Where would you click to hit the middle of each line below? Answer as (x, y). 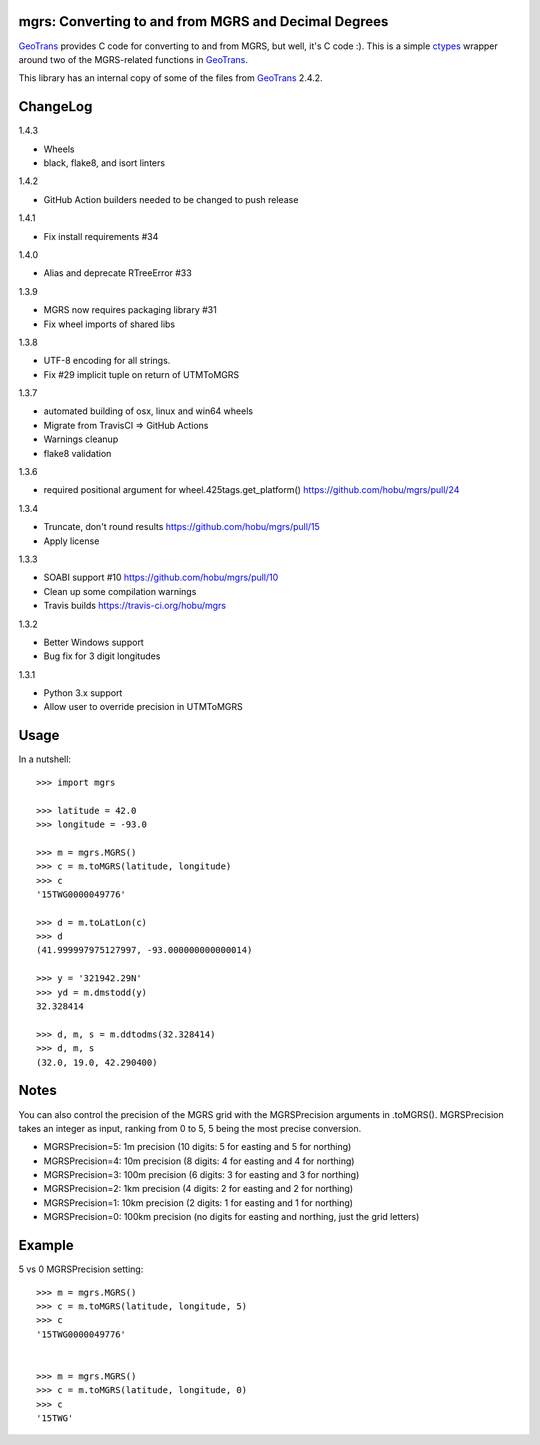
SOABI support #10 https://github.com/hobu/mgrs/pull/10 (161, 577)
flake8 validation (77, 453)
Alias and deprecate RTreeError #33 (117, 273)
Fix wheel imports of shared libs (109, 324)
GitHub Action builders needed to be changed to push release (171, 199)
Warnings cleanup (81, 439)
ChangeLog (55, 106)
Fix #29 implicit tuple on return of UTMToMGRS (141, 374)
